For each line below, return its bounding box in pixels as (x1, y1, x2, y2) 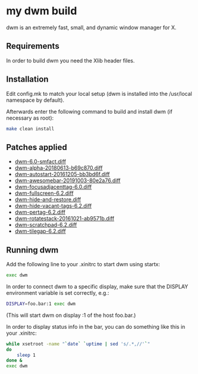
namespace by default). (6, 96, 64, 104)
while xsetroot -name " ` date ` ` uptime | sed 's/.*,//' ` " (6, 341, 150, 347)
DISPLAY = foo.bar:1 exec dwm (6, 301, 76, 307)
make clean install (6, 126, 55, 132)
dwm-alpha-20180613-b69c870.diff (14, 164, 103, 172)
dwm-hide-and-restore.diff (14, 196, 81, 203)
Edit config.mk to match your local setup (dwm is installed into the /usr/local (6, 90, 192, 97)
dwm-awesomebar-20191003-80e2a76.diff (14, 177, 121, 184)
